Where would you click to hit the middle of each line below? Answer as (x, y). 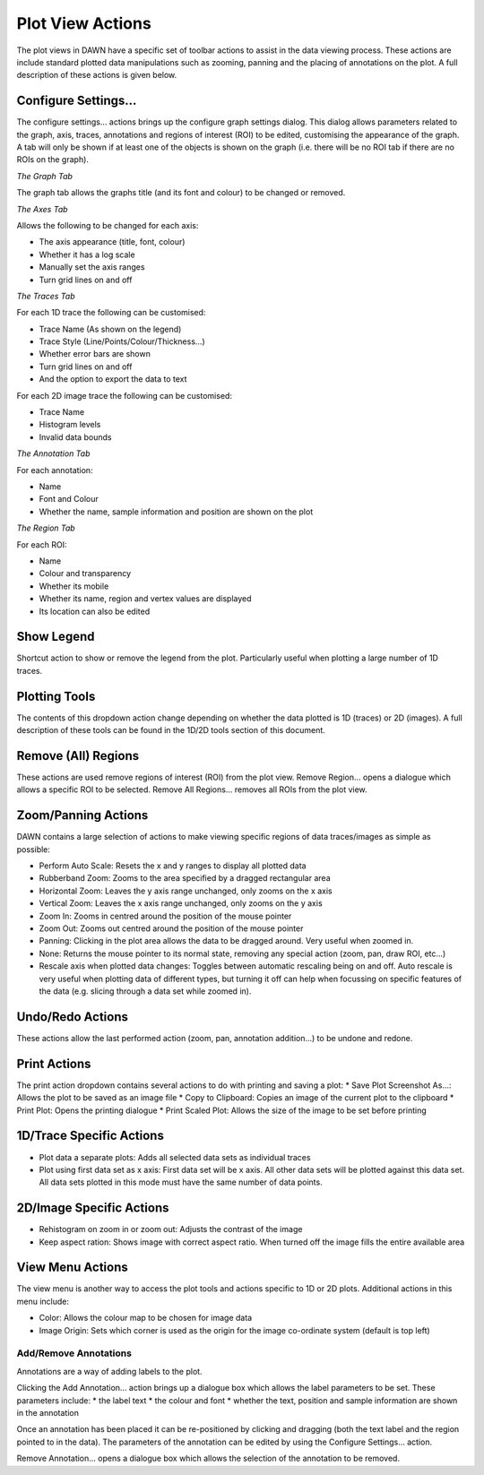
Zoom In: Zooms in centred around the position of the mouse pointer (165, 916)
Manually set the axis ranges (92, 267)
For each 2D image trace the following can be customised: (125, 395)
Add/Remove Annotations (74, 1353)
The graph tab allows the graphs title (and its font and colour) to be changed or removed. (181, 193)
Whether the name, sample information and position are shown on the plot (176, 512)
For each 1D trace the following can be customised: (111, 313)
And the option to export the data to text (113, 379)
